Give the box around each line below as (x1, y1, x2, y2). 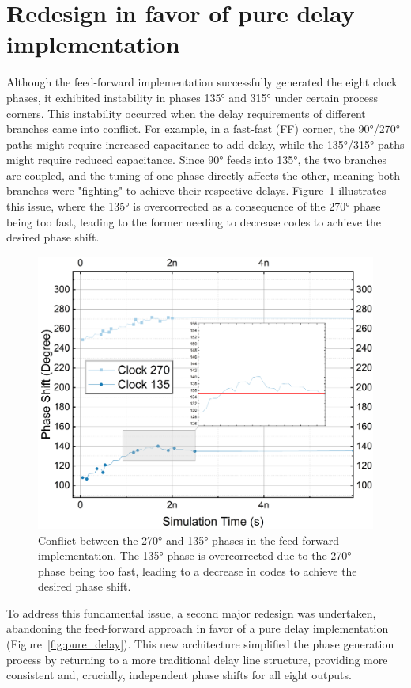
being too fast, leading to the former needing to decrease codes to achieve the (6, 213, 381, 230)
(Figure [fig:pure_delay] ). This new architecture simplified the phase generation (6, 636, 394, 652)
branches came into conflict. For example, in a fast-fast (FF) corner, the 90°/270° (6, 120, 400, 137)
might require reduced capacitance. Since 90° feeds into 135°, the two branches (6, 151, 386, 168)
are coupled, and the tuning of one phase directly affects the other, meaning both (6, 166, 401, 183)
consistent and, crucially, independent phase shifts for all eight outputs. (6, 667, 352, 683)
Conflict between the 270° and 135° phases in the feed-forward (38, 531, 339, 548)
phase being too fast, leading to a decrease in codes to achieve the (38, 562, 357, 579)
